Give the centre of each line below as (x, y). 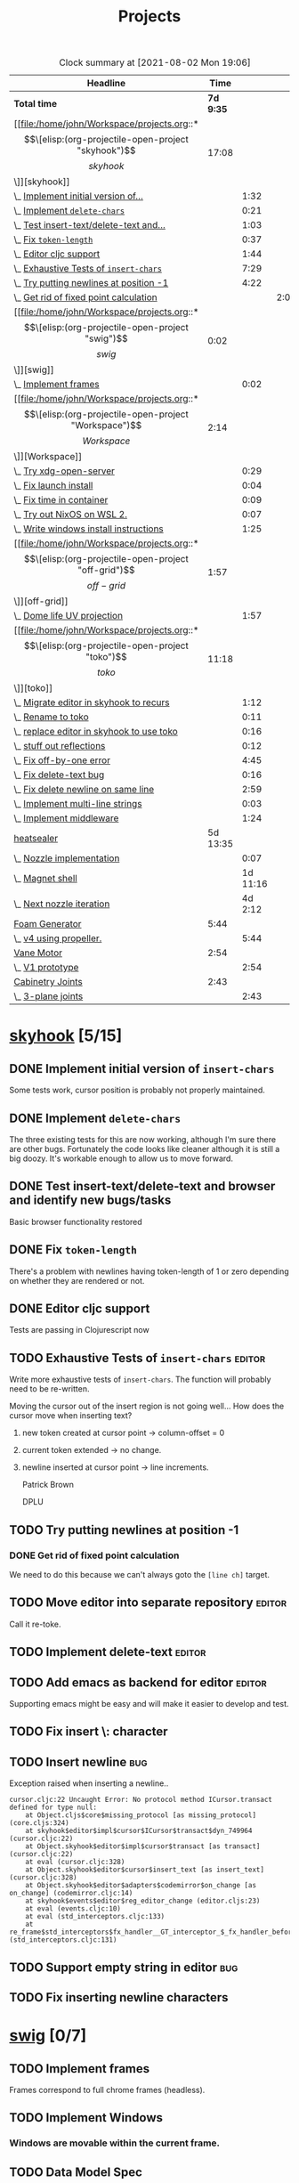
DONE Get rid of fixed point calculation (94, 1555)
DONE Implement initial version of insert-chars (142, 1069)
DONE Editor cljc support (80, 1309)
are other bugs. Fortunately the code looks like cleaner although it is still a (145, 1149)
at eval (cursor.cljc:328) (75, 1862)
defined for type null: (53, 1808)
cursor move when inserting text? (71, 1416)
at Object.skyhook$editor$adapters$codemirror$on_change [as (141, 1886)
